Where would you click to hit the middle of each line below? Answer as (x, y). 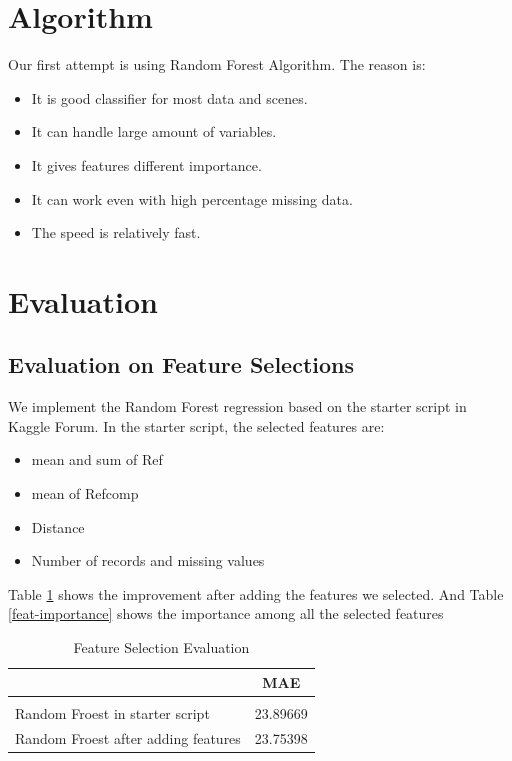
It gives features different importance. (146, 164)
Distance (58, 526)
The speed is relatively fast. (116, 232)
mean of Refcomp (85, 493)
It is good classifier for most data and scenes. (169, 97)
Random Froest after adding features (128, 737)
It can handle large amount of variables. (154, 131)
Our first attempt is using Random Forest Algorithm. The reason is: (217, 64)
